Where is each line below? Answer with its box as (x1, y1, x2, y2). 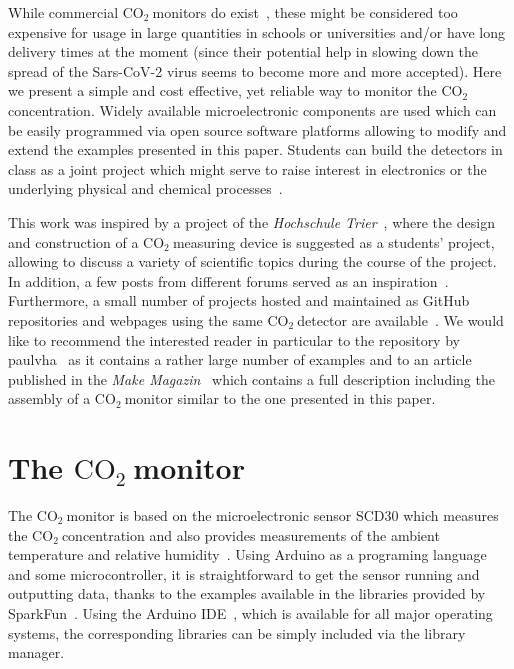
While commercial (8, 2, 119, 22)
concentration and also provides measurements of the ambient (61, 524, 440, 545)
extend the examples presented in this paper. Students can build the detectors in (8, 139, 503, 160)
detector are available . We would (297, 309, 504, 330)
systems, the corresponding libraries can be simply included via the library (8, 622, 466, 643)
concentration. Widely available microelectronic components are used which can (8, 99, 497, 120)
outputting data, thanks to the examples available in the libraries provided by (8, 583, 486, 604)
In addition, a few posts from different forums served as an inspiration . (8, 270, 449, 291)
